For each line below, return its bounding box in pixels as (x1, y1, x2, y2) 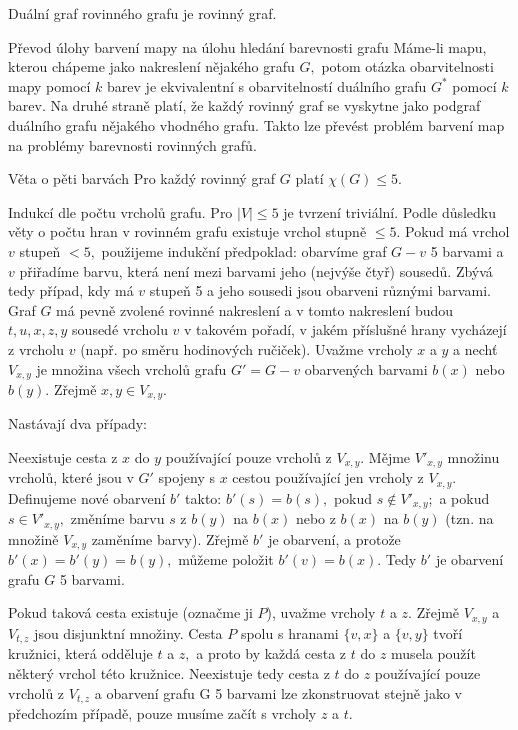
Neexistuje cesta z (8, 447, 118, 467)
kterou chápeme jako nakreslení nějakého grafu (8, 56, 295, 77)
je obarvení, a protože (268, 528, 401, 549)
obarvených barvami (304, 358, 428, 379)
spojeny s (158, 467, 216, 488)
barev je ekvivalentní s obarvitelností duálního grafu (107, 75, 427, 96)
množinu (447, 447, 500, 467)
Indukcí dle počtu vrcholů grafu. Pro (8, 201, 233, 222)
